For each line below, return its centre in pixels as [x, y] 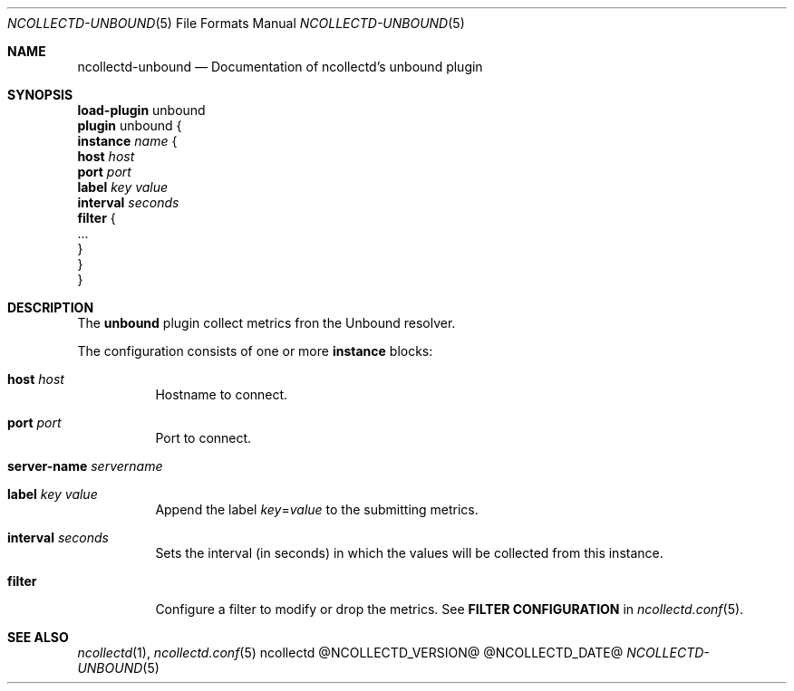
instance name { [127, 141]
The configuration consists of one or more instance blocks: [255, 351]
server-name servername [85, 466]
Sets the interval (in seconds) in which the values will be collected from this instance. [409, 553]
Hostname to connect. [222, 394]
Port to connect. [203, 438]
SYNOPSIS [40, 95]
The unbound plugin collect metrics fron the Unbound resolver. [266, 323]
